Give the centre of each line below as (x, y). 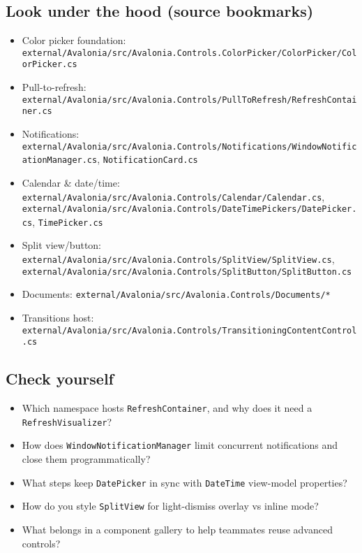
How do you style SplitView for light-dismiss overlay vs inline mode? (170, 506)
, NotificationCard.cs (148, 159)
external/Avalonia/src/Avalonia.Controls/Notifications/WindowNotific (189, 146)
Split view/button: (62, 245)
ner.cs (37, 112)
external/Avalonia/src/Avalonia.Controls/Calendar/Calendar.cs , (173, 196)
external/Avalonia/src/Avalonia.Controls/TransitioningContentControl (189, 330)
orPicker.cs (50, 65)
